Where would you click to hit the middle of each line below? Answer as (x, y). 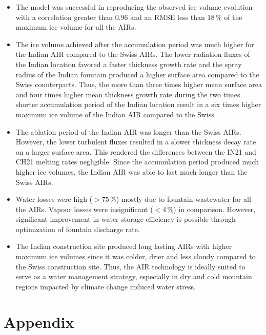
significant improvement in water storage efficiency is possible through (126, 219)
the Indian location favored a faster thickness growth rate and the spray (129, 64)
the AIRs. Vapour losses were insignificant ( (84, 209)
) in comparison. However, (214, 209)
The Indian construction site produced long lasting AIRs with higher (124, 246)
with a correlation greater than (64, 17)
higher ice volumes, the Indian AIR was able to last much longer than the (131, 171)
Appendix (39, 321)
